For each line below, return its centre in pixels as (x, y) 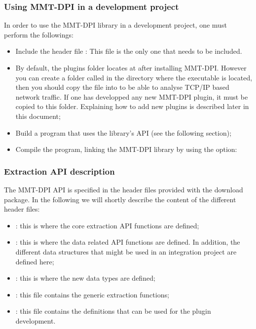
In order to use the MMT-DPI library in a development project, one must (115, 25)
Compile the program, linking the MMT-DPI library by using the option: (126, 149)
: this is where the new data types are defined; (85, 278)
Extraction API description (59, 171)
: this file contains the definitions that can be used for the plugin (113, 311)
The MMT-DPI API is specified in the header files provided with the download (124, 189)
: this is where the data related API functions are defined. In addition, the (128, 242)
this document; (38, 116)
